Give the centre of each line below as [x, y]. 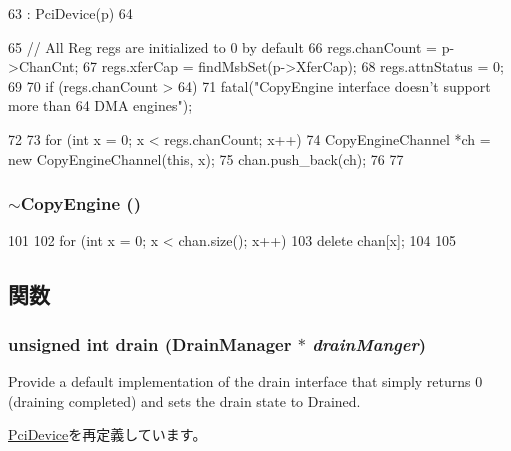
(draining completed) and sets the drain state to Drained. [184, 400]
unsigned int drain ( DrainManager [150, 343]
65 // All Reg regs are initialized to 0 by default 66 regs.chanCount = [223, 46]
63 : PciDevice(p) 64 [70, 13]
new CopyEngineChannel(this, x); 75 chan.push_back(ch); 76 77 [206, 158]
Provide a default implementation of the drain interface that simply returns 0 [245, 380]
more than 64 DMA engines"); [100, 105]
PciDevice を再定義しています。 [107, 434]
